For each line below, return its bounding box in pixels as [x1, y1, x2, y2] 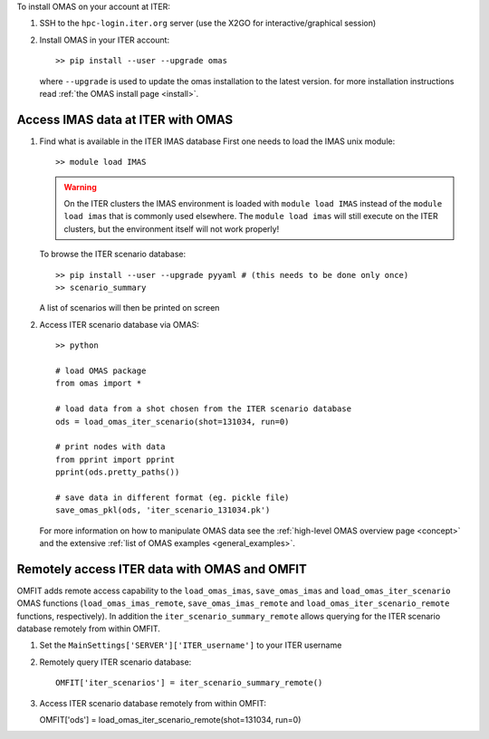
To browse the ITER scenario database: [39, 249, 187, 260]
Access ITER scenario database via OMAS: [39, 319, 199, 330]
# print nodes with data [55, 442, 166, 452]
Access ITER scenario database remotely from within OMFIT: [39, 697, 267, 708]
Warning [63, 181, 97, 192]
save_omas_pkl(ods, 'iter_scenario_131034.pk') [55, 505, 271, 515]
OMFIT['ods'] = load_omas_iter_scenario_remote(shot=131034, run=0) [39, 715, 302, 725]
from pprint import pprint [55, 454, 176, 465]
